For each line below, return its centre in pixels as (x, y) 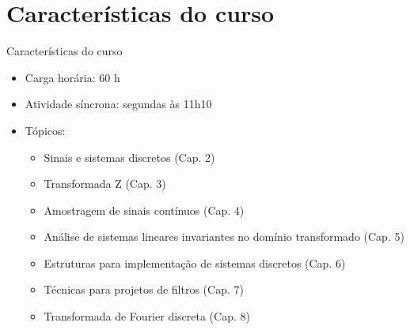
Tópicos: (45, 130)
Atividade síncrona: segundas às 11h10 (118, 104)
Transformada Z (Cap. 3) (105, 184)
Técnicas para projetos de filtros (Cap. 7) (144, 289)
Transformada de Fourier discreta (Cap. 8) (147, 316)
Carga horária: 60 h (72, 77)
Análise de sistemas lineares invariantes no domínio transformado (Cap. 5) (224, 236)
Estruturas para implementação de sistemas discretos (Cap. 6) (195, 262)
